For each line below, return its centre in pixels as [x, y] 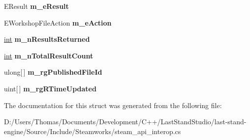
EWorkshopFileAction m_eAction [58, 22]
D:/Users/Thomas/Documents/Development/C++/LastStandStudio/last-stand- [125, 122]
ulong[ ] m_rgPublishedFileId [53, 72]
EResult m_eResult [36, 6]
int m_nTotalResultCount [49, 55]
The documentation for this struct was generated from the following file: [113, 105]
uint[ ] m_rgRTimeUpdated [50, 88]
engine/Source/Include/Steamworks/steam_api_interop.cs [93, 131]
